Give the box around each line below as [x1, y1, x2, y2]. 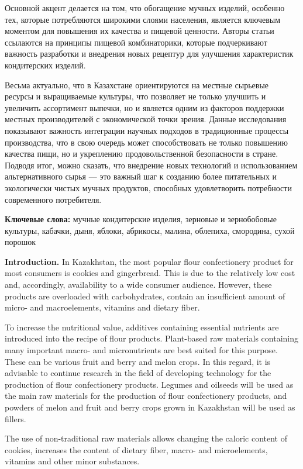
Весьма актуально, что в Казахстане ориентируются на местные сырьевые [5, 78, 269, 91]
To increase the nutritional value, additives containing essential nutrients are [5, 320, 279, 333]
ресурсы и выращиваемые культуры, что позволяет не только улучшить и [5, 90, 266, 102]
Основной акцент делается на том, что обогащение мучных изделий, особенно [5, 2, 285, 13]
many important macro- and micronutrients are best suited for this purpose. [5, 344, 278, 356]
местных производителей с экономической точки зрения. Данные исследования [5, 113, 287, 125]
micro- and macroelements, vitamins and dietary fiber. [5, 301, 200, 313]
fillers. [5, 412, 26, 425]
